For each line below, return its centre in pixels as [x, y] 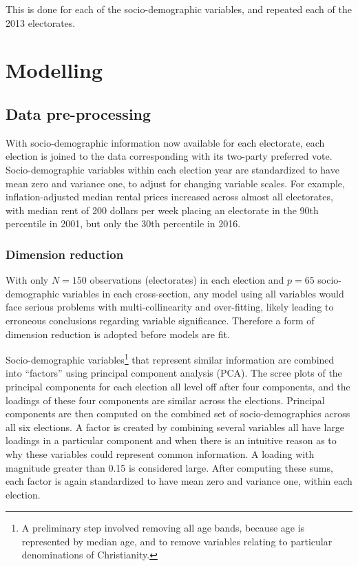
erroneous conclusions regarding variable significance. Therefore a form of [160, 320]
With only [27, 280]
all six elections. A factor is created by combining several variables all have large [175, 427]
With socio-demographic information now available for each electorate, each [165, 142]
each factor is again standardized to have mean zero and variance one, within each [179, 481]
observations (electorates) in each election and [187, 280]
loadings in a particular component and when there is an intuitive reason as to [171, 440]
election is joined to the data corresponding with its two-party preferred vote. [169, 156]
